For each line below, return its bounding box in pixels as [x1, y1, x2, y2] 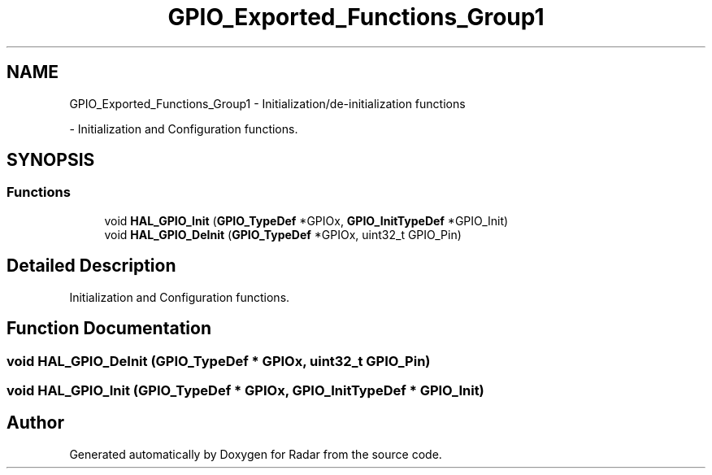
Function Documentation [7, 318, 211, 339]
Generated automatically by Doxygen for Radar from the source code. [69, 447, 442, 461]
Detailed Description [7, 255, 176, 277]
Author [7, 412, 64, 434]
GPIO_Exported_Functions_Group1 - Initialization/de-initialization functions [69, 96, 466, 111]
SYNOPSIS [7, 150, 95, 171]
